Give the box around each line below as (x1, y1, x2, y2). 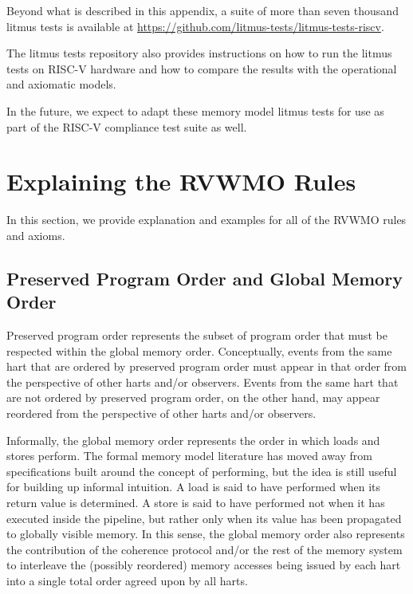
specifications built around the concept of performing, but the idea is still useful (6, 462, 397, 479)
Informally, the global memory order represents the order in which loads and (6, 431, 380, 448)
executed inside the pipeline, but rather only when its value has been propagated (6, 509, 402, 526)
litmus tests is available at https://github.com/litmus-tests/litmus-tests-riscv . (6, 18, 384, 34)
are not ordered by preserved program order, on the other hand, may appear (6, 389, 380, 406)
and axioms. (6, 226, 65, 243)
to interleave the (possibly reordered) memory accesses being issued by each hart (6, 557, 401, 573)
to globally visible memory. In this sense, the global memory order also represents (6, 525, 405, 542)
